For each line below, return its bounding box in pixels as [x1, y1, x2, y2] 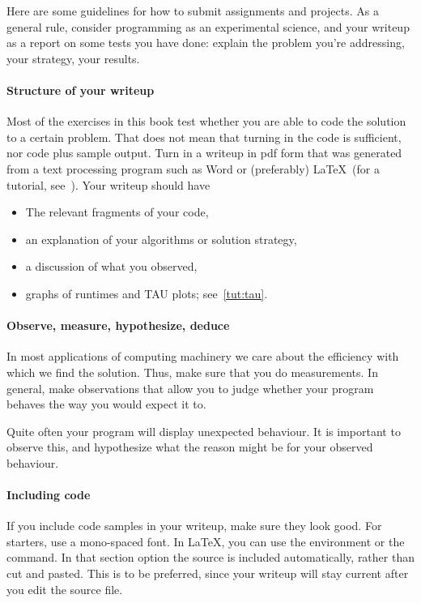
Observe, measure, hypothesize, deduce [6, 317, 230, 334]
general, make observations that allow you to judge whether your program [6, 379, 374, 396]
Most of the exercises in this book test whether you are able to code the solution [6, 113, 406, 130]
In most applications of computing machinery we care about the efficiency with [6, 348, 399, 365]
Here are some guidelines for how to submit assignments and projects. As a [6, 2, 379, 19]
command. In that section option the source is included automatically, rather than [6, 549, 415, 566]
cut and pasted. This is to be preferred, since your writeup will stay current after [6, 565, 409, 582]
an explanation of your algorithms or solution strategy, [25, 230, 297, 247]
